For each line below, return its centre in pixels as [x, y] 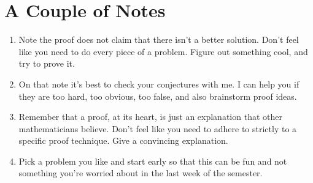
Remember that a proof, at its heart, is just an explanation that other [150, 117]
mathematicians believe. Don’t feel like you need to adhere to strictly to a [158, 128]
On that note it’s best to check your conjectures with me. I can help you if [159, 84]
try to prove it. [47, 63]
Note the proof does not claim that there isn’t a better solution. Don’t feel [159, 39]
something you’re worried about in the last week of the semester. [141, 173]
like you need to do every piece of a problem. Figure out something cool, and [163, 51]
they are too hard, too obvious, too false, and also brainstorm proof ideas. [158, 96]
